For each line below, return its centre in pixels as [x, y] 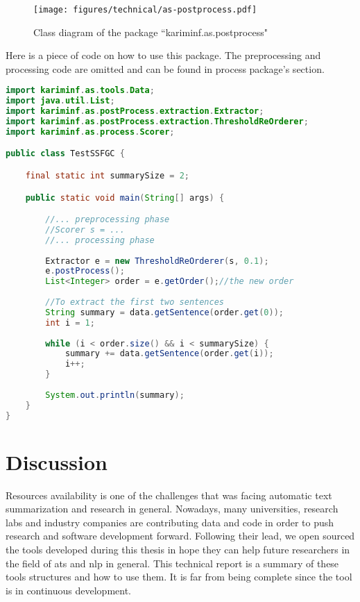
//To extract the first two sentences [135, 302]
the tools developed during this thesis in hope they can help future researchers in [178, 550]
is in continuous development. [68, 590]
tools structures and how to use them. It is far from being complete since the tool [179, 577]
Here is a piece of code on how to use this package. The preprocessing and [163, 55]
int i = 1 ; [70, 323]
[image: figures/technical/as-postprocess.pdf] [145, 10]
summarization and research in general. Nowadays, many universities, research [172, 509]
